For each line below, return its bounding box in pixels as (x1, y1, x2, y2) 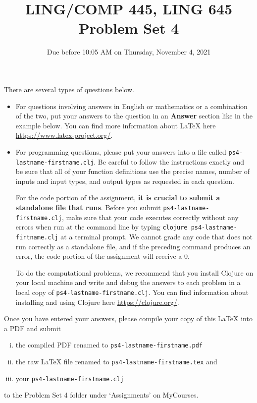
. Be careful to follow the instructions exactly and (94, 156, 245, 167)
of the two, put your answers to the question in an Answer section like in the (15, 111, 253, 121)
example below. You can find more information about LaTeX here (15, 120, 216, 130)
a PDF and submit (4, 323, 61, 333)
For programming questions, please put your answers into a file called (15, 146, 226, 157)
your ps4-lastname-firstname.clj (15, 373, 124, 383)
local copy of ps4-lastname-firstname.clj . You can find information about (15, 287, 249, 297)
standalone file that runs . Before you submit (15, 202, 161, 212)
